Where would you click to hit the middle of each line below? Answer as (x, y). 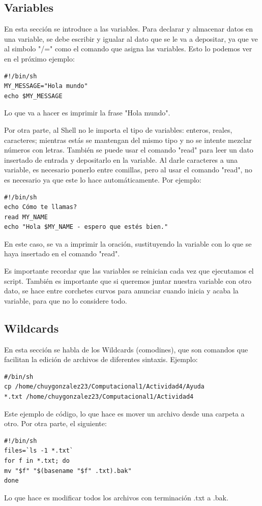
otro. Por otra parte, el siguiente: (55, 423)
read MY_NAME (26, 217)
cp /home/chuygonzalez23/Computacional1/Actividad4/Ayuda (104, 387)
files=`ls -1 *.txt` (39, 451)
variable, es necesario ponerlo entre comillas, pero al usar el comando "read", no (128, 170)
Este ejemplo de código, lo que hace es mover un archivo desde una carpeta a (124, 413)
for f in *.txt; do (37, 461)
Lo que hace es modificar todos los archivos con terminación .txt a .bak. (116, 497)
